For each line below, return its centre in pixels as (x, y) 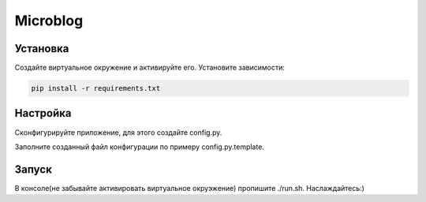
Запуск (34, 169)
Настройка (43, 113)
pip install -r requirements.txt (96, 88)
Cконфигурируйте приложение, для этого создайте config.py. (118, 132)
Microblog (49, 21)
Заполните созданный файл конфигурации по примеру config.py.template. (139, 147)
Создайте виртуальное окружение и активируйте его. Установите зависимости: (150, 68)
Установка (42, 49)
